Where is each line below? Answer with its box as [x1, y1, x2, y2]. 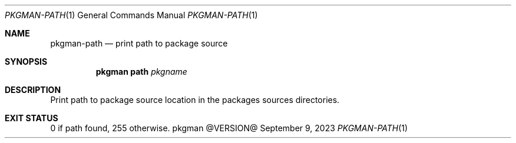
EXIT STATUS [5, 113, 58, 123]
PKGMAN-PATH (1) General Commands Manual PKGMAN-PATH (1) [5, 10, 258, 20]
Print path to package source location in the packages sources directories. [50, 95, 340, 105]
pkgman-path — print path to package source [50, 38, 228, 48]
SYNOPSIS [5, 56, 48, 66]
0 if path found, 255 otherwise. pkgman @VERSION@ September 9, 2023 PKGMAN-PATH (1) [50, 123, 408, 133]
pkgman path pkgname [95, 66, 187, 77]
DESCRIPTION [5, 85, 61, 95]
